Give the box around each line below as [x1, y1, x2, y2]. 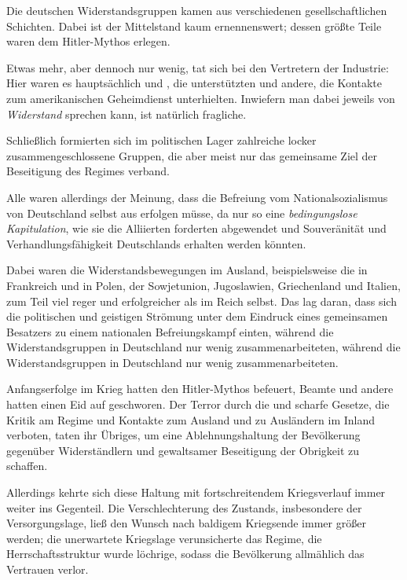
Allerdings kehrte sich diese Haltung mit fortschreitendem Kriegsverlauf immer [6, 484, 386, 501]
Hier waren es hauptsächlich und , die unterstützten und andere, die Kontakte [6, 75, 382, 91]
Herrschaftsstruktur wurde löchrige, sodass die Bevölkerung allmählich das [6, 545, 365, 562]
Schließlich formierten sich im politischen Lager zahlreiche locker [6, 132, 317, 149]
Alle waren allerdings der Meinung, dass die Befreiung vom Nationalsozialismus [6, 189, 388, 205]
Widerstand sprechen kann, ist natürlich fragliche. [6, 105, 247, 122]
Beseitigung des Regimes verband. [6, 163, 170, 179]
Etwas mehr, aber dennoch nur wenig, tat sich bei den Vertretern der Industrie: [6, 59, 389, 75]
